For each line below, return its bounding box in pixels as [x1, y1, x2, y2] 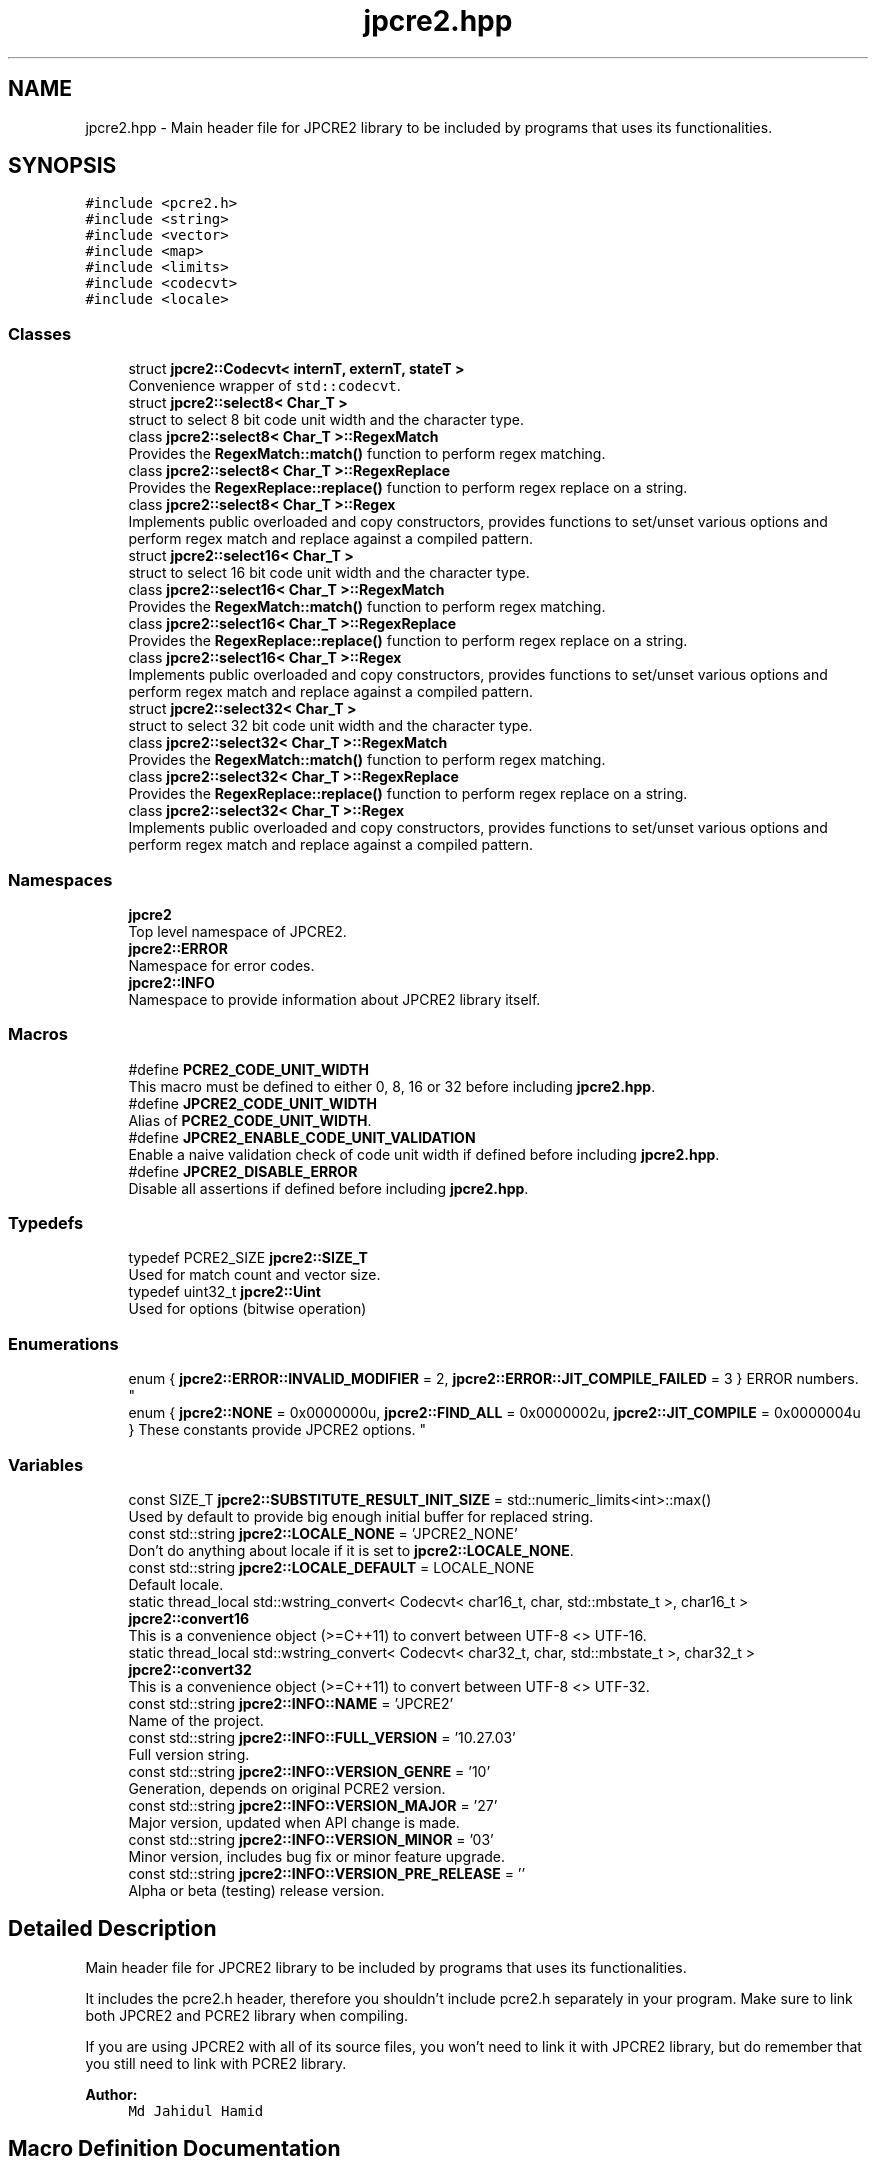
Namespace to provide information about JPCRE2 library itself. [128, 990, 541, 1008]
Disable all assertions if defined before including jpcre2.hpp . [128, 1179, 529, 1197]
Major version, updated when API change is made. [128, 1813, 460, 1831]
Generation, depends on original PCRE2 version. [128, 1779, 446, 1797]
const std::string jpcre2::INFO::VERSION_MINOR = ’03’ [128, 1830, 494, 1848]
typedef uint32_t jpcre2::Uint [128, 1283, 321, 1301]
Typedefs [8, 1213, 84, 1234]
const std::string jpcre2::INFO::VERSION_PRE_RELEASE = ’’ [128, 1864, 526, 1882]
